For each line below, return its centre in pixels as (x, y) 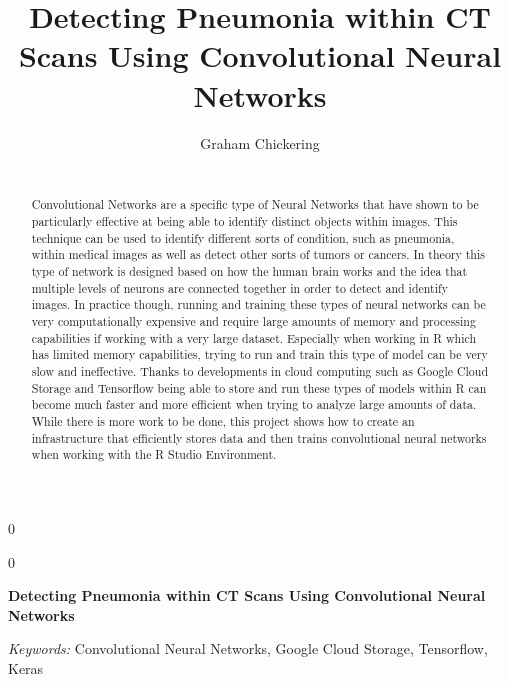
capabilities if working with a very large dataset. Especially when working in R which (254, 337)
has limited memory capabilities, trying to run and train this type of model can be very (259, 354)
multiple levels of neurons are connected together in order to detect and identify (239, 287)
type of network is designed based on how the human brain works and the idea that (249, 271)
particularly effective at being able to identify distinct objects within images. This (244, 221)
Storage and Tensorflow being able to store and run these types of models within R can (259, 387)
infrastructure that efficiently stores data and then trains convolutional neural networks (259, 437)
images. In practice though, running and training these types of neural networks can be (258, 304)
